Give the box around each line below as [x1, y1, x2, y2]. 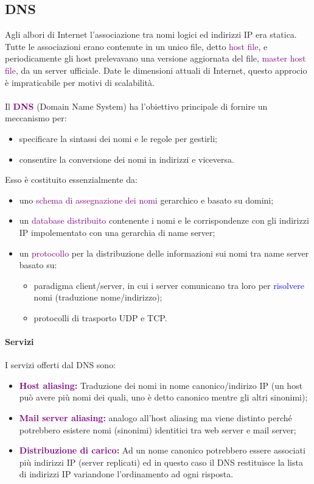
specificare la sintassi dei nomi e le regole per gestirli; [19, 132, 218, 144]
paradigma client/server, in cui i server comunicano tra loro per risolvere [33, 279, 304, 291]
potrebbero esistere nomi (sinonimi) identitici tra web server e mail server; [19, 423, 296, 436]
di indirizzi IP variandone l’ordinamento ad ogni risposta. [19, 468, 234, 480]
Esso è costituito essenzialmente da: [5, 173, 138, 186]
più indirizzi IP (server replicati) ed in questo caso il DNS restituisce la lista [19, 455, 303, 468]
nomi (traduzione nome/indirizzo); [33, 291, 162, 304]
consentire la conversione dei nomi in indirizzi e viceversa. [19, 152, 234, 165]
